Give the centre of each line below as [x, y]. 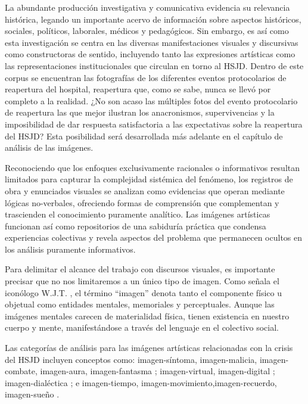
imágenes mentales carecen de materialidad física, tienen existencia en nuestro [147, 316]
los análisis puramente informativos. [70, 249]
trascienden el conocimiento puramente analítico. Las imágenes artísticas [138, 214]
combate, [21, 371]
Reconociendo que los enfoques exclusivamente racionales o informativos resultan [153, 167]
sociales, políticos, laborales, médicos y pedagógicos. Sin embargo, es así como [147, 31]
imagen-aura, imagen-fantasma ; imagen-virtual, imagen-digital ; [158, 371]
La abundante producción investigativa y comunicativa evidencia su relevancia [147, 7]
